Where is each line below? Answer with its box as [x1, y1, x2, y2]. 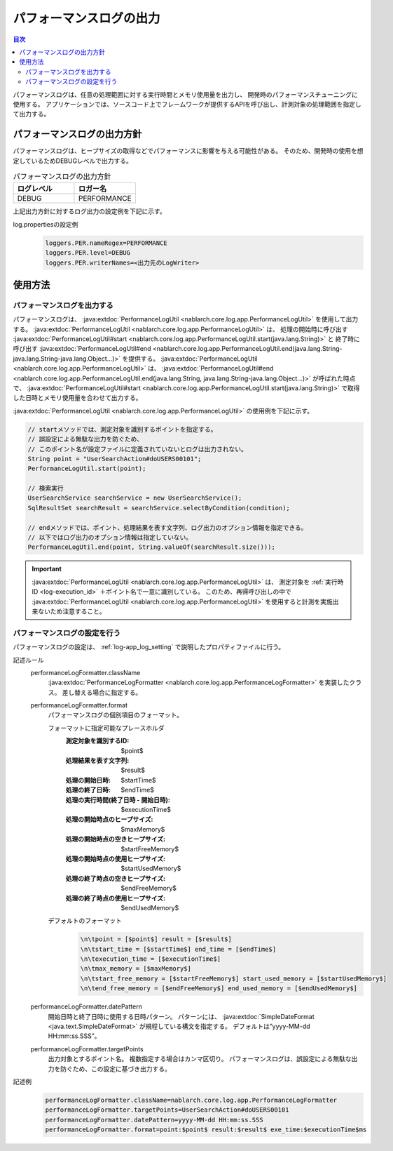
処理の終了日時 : [65, 786, 111, 794]
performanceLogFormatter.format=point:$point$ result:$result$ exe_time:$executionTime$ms [45, 1126, 367, 1133]
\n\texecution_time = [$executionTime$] [80, 955, 221, 963]
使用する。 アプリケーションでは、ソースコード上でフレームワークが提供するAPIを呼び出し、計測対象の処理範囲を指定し [13, 100, 361, 108]
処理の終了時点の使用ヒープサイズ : [65, 893, 166, 902]
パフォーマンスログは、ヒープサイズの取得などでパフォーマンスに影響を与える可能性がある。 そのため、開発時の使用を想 [13, 147, 364, 155]
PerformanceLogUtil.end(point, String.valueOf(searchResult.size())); [27, 543, 276, 551]
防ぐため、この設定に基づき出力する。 [60, 1064, 171, 1073]
